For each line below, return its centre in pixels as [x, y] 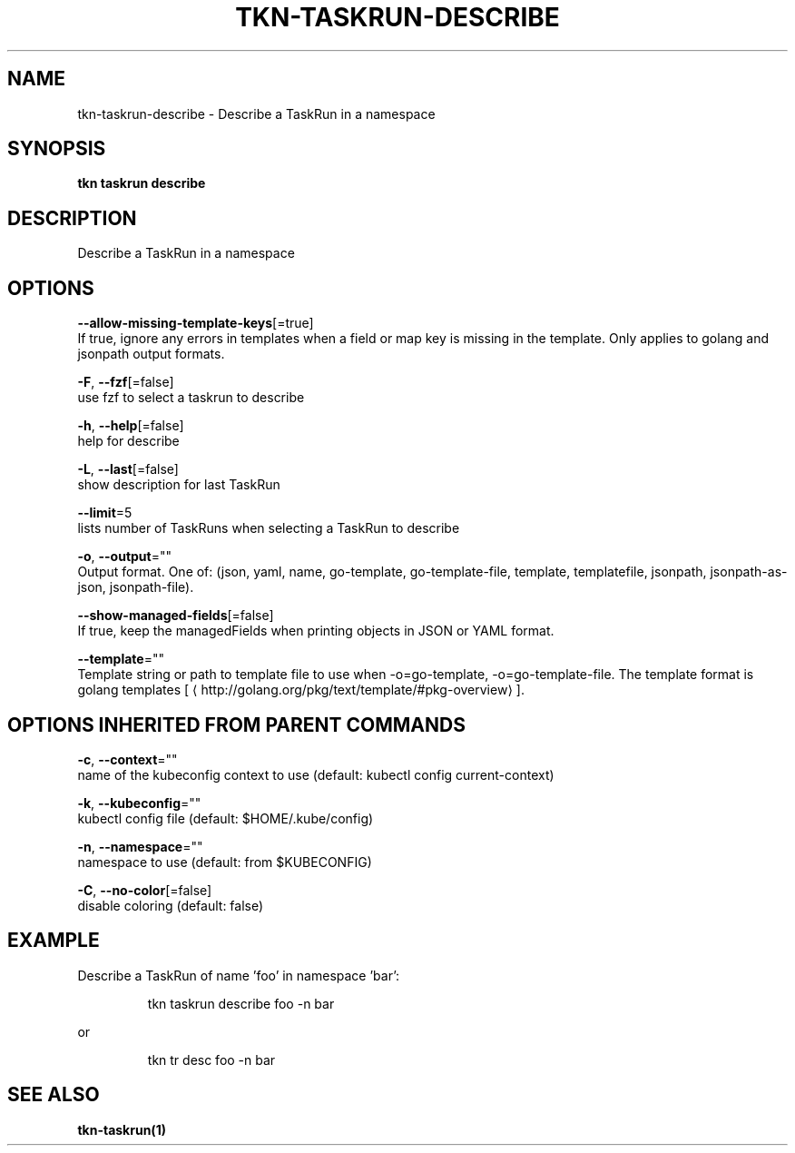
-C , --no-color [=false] [145, 890]
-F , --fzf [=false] [126, 382]
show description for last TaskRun [179, 485]
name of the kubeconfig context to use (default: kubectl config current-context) [316, 774]
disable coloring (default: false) [171, 905]
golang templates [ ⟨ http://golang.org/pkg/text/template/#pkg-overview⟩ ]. [301, 690]
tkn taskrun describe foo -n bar [241, 1003]
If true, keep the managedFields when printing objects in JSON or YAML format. [316, 631]
